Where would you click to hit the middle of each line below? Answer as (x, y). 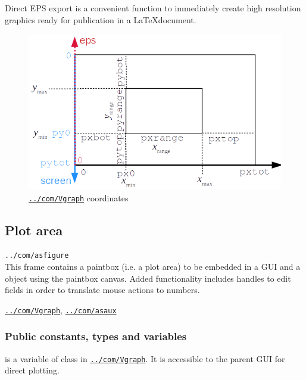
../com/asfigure (37, 256)
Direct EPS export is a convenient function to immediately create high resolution (153, 8)
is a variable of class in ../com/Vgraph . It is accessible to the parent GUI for (145, 358)
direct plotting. (32, 370)
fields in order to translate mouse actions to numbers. (102, 290)
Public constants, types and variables (96, 336)
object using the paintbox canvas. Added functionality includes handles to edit (148, 278)
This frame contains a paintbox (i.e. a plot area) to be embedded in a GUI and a (153, 267)
